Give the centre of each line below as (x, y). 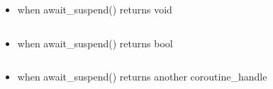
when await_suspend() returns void (95, 9)
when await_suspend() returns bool (95, 43)
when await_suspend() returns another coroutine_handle (142, 77)
